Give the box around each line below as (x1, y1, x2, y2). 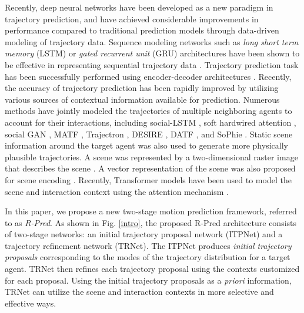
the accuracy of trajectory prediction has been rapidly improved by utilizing (5, 82, 279, 94)
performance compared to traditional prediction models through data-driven (5, 24, 279, 36)
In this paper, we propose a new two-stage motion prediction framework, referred (5, 205, 297, 217)
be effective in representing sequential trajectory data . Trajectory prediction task (5, 58, 299, 70)
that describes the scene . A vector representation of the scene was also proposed (5, 162, 296, 174)
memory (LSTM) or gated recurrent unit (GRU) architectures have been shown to (5, 47, 300, 59)
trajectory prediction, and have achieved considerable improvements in (5, 12, 259, 25)
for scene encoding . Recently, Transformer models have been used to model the (5, 173, 292, 186)
